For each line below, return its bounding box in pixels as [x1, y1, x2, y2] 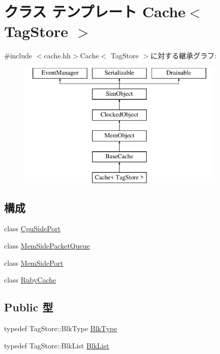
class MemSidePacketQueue [4, 240, 90, 251]
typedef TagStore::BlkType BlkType [4, 323, 117, 334]
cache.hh [44, 50, 71, 61]
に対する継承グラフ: [150, 50, 217, 61]
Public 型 [4, 299, 53, 315]
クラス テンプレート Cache [4, 1, 186, 22]
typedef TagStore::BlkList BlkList [4, 340, 109, 350]
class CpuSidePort [4, 223, 61, 234]
